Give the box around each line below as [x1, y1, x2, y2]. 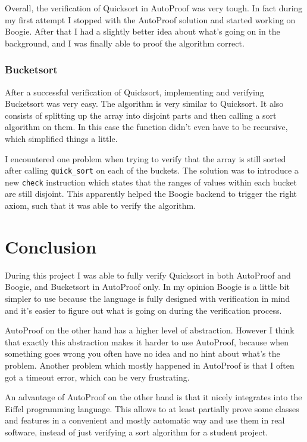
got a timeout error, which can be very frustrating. [5, 370, 190, 383]
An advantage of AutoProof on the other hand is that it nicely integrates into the [5, 391, 302, 403]
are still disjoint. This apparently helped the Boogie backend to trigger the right [5, 187, 297, 200]
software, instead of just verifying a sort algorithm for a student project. [5, 425, 268, 438]
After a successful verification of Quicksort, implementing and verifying [5, 85, 264, 98]
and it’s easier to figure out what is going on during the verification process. [5, 304, 282, 316]
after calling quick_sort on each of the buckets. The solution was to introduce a [5, 164, 299, 177]
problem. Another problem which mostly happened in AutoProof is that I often [5, 358, 295, 371]
